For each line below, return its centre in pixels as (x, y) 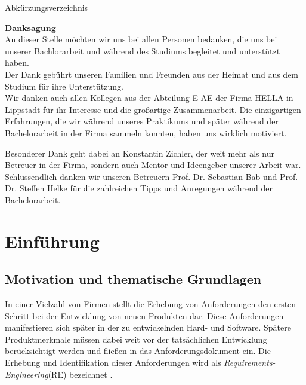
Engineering (27, 374)
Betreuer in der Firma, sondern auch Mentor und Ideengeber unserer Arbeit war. (153, 165)
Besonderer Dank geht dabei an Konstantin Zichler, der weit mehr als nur (140, 153)
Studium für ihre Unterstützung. (64, 86)
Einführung (52, 241)
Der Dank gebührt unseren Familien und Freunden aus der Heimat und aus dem (152, 74)
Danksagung (30, 27)
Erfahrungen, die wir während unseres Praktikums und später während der (142, 121)
